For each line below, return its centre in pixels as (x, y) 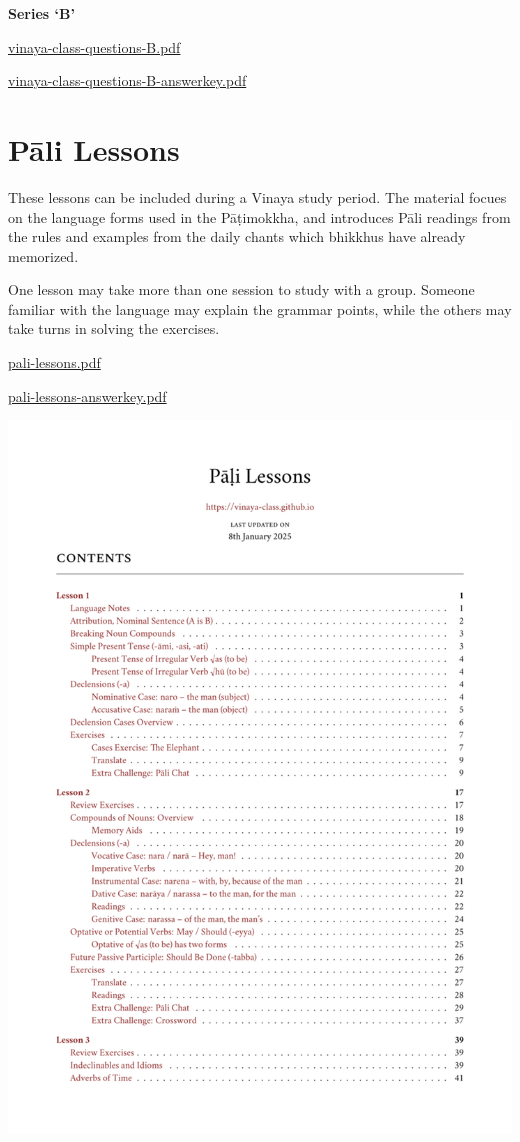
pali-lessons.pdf (54, 362)
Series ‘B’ (41, 13)
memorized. (43, 255)
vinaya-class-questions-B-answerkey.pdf (127, 80)
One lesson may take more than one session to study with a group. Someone (241, 289)
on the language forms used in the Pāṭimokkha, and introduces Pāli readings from (259, 216)
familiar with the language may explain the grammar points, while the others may (260, 308)
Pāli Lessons (94, 148)
